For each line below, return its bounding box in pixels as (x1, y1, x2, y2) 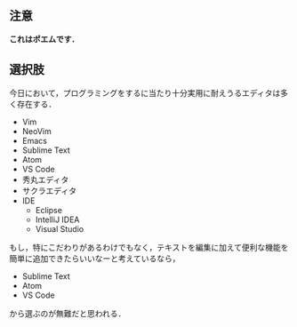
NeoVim (21, 125, 52, 136)
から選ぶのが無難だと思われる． (9, 307, 126, 318)
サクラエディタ (21, 185, 77, 195)
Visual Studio (35, 223, 84, 234)
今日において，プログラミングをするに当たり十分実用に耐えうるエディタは (9, 87, 281, 98)
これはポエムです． (9, 34, 80, 44)
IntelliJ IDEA (35, 214, 80, 225)
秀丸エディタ (21, 174, 69, 185)
